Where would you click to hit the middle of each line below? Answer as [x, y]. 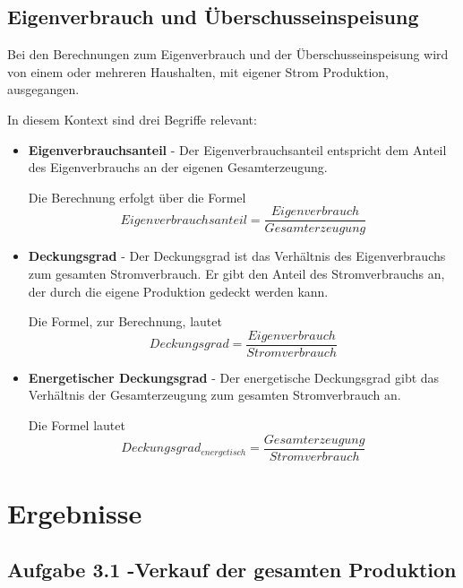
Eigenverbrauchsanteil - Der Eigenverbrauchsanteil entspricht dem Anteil [237, 149]
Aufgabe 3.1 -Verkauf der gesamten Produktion [232, 570]
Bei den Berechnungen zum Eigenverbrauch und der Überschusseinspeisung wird [228, 54]
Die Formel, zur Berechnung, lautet [125, 321]
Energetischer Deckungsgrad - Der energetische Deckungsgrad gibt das [234, 377]
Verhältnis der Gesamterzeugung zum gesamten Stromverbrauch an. [214, 395]
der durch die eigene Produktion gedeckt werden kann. [178, 291]
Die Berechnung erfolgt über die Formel [137, 197]
